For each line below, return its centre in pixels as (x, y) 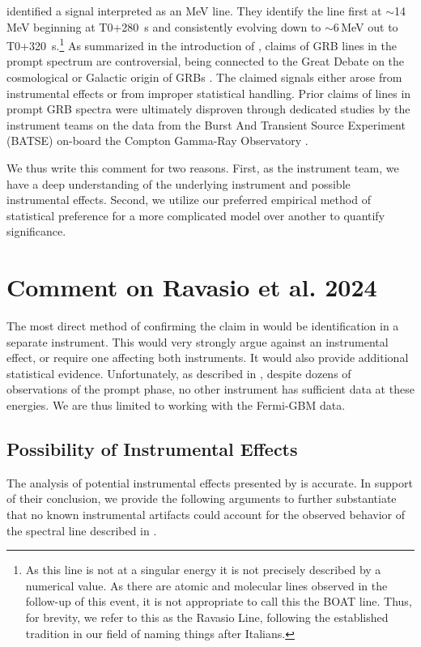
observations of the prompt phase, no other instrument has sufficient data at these (210, 389)
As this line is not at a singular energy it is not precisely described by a (203, 570)
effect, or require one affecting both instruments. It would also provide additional (208, 358)
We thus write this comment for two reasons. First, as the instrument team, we (203, 168)
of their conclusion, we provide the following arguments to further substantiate (202, 498)
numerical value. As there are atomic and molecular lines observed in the (206, 585)
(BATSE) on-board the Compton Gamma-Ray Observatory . (157, 140)
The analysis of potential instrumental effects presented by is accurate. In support (210, 482)
